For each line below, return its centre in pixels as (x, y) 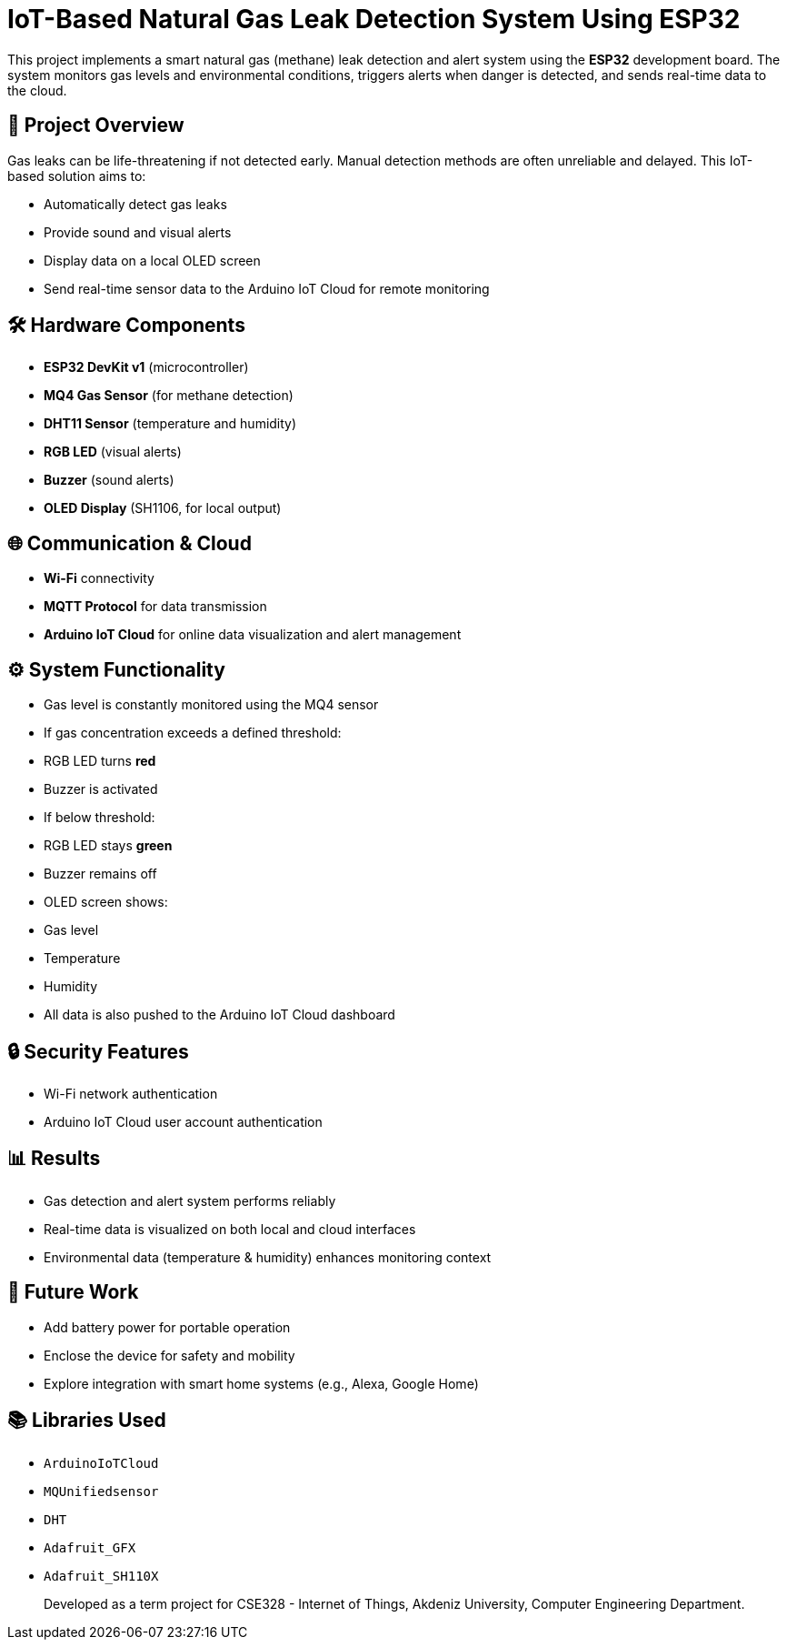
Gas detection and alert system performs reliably (190, 1200)
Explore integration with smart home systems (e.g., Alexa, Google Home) (261, 1383)
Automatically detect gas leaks (135, 204)
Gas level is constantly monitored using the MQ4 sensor (211, 705)
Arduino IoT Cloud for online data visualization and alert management (253, 635)
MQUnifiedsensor (101, 1491)
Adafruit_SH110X (101, 1576)
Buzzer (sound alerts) (109, 480)
